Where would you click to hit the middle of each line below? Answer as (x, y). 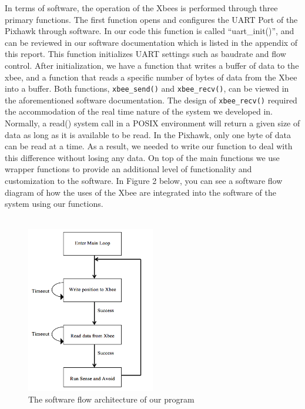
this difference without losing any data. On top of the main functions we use (142, 157)
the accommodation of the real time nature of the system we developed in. (139, 111)
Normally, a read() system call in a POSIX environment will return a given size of (152, 123)
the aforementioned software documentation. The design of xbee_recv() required (151, 100)
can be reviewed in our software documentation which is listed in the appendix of (151, 42)
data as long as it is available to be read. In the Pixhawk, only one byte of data (148, 134)
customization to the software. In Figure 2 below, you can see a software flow (144, 181)
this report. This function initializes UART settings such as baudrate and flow (145, 54)
